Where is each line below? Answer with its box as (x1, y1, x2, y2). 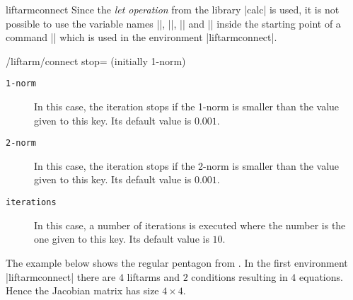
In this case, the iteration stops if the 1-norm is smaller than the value (34, 99, 340, 114)
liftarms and (127, 269, 180, 284)
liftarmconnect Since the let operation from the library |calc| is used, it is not (6, 2, 340, 16)
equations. (299, 269, 343, 284)
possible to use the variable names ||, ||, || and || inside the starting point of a (6, 16, 341, 30)
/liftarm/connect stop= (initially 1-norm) (6, 53, 186, 68)
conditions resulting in (191, 269, 288, 284)
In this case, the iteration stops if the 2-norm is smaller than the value (34, 158, 340, 173)
